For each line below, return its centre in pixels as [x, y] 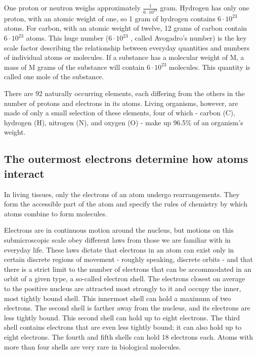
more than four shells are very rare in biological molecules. [93, 346]
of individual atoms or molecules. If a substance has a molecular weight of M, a [124, 57]
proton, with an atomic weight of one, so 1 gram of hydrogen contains [110, 18]
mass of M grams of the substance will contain [74, 67]
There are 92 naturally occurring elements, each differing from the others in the [125, 93]
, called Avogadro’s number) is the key [189, 38]
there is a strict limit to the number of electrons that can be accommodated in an [128, 269]
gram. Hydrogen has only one [205, 7]
